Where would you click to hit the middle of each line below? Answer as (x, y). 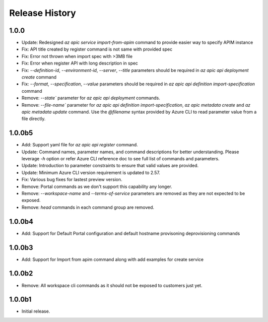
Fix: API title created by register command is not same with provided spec (97, 49)
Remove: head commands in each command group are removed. (88, 207)
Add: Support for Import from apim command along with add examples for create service (113, 259)
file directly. (33, 119)
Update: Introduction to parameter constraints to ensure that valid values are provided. (110, 166)
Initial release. (36, 311)
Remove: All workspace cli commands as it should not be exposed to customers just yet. (112, 285)
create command (39, 77)
